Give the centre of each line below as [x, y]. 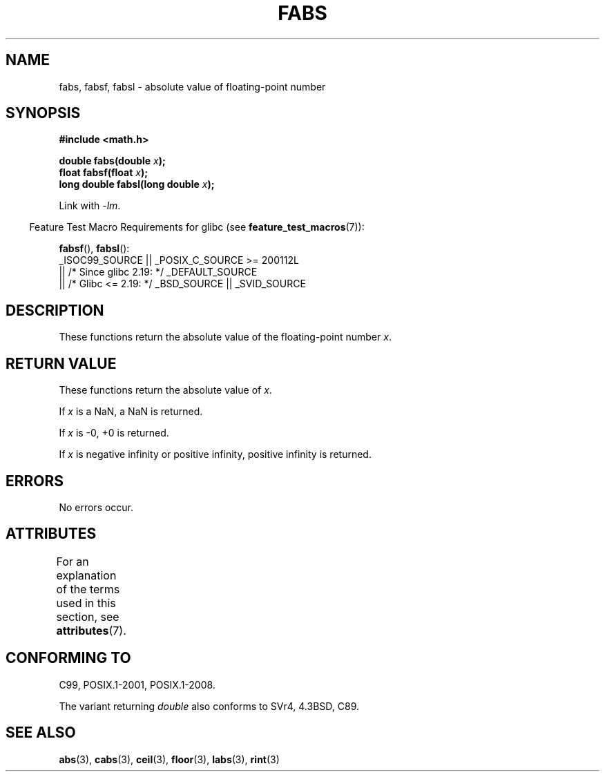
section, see [88, 616]
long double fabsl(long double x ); [137, 184]
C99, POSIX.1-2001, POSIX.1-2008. [137, 684]
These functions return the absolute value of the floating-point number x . [225, 337]
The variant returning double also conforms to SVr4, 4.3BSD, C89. [209, 706]
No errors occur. [96, 507]
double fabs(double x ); [112, 161]
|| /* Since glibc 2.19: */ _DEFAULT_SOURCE [158, 272]
